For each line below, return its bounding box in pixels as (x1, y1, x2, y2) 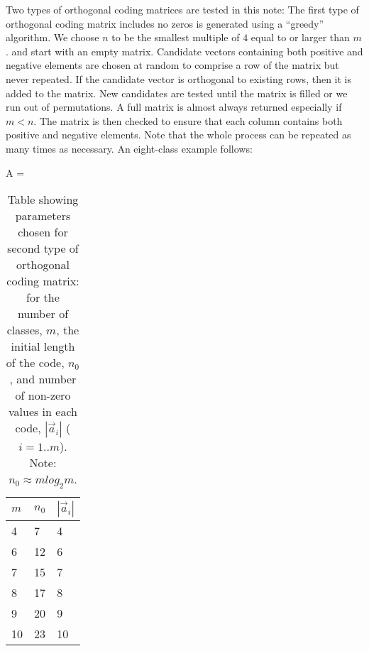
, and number (9, 371, 77, 388)
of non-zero (15, 387, 71, 404)
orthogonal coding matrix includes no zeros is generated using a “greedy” (6, 16, 324, 31)
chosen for (18, 224, 68, 241)
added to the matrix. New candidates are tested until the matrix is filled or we (6, 85, 348, 100)
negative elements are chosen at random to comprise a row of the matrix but (6, 58, 339, 72)
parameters (15, 207, 71, 224)
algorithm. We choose (6, 30, 99, 45)
